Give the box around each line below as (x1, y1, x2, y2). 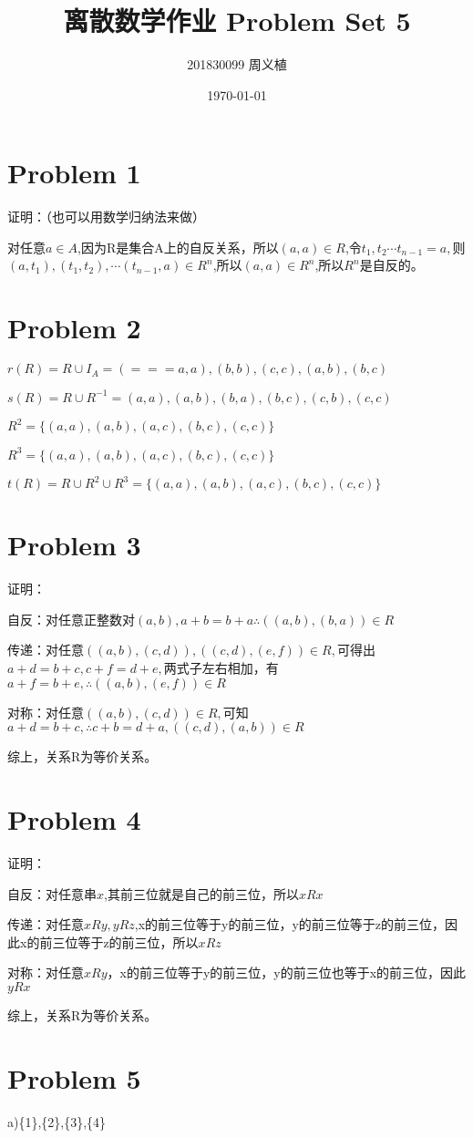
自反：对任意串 (7, 884, 97, 903)
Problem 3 (7, 526, 141, 564)
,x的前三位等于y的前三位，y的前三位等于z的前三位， (134, 915, 446, 934)
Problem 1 (7, 154, 141, 191)
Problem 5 (7, 1059, 141, 1096)
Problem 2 (7, 309, 141, 347)
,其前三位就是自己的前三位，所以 (104, 884, 299, 903)
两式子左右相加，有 (163, 658, 279, 678)
